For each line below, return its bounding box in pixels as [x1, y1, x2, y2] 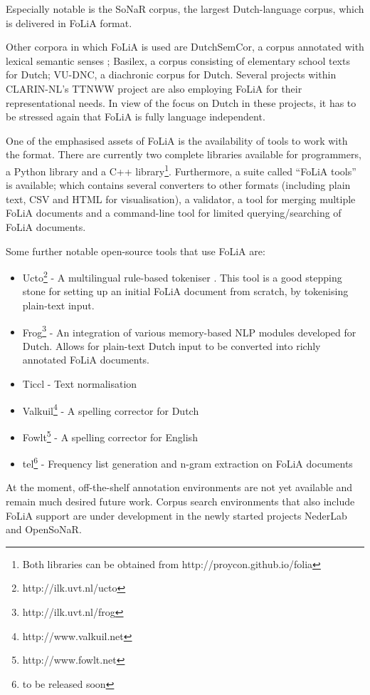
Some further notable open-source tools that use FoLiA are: [6, 243, 265, 258]
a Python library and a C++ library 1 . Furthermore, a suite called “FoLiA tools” [6, 161, 356, 178]
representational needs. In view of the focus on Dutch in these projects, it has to [6, 95, 356, 110]
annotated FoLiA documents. [22, 352, 150, 367]
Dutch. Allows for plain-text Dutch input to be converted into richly [22, 338, 321, 353]
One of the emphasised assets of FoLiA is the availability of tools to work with [6, 133, 348, 148]
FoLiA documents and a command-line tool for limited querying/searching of [6, 205, 342, 220]
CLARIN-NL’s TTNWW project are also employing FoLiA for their [6, 81, 302, 96]
